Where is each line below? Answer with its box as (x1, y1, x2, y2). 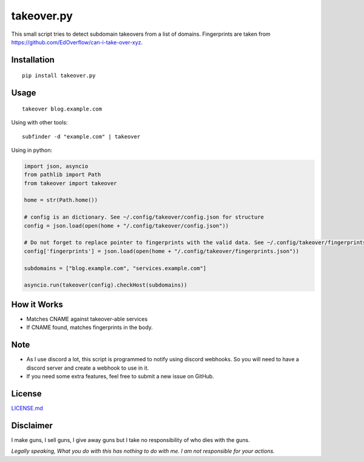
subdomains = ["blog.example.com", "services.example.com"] (24, 265, 207, 271)
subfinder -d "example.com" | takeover (22, 133, 141, 140)
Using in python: (11, 146, 53, 154)
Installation (11, 55, 55, 65)
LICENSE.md (11, 404, 44, 412)
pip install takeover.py (22, 72, 96, 79)
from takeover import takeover (24, 180, 118, 186)
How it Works (11, 299, 63, 310)
